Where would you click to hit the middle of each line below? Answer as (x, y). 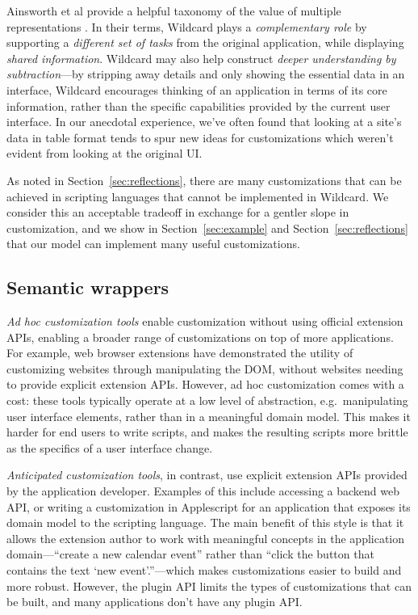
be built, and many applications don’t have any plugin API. (155, 602)
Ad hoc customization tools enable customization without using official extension (205, 321)
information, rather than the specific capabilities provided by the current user (199, 105)
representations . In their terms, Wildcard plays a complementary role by (187, 26)
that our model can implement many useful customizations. (153, 244)
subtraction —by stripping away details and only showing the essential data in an (206, 74)
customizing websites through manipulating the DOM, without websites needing (205, 368)
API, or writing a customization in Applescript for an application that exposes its (209, 506)
